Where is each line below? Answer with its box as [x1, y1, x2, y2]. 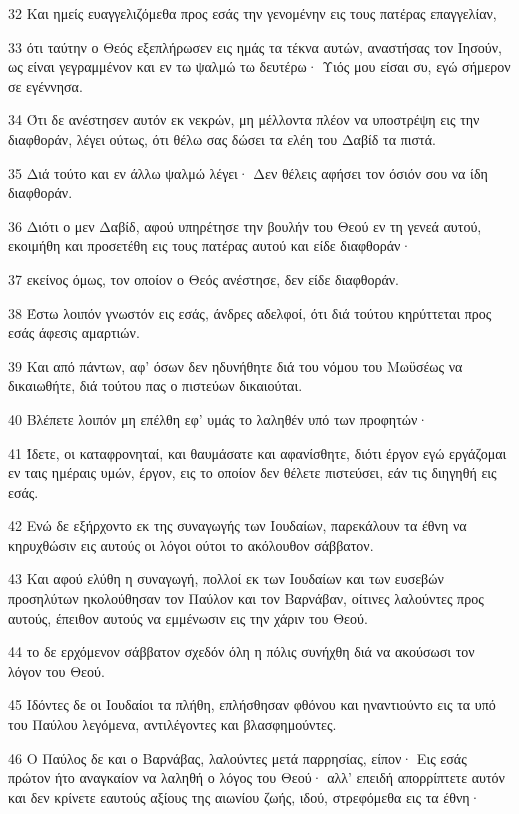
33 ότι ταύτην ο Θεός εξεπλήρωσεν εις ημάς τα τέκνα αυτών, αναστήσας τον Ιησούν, [8, 36, 502, 57]
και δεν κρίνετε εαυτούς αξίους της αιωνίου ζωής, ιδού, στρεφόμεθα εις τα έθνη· [8, 786, 481, 807]
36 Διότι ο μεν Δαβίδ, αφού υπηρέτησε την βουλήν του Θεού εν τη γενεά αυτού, [8, 215, 482, 236]
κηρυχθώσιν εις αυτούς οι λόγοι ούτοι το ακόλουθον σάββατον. [8, 534, 374, 555]
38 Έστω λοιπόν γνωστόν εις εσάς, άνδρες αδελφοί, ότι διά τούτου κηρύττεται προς [8, 302, 492, 323]
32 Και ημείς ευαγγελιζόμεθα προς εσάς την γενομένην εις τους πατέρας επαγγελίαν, [8, 3, 497, 23]
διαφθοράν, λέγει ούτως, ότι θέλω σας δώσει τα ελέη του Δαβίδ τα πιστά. [8, 128, 436, 149]
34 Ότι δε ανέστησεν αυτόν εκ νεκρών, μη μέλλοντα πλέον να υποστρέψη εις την [8, 109, 480, 130]
